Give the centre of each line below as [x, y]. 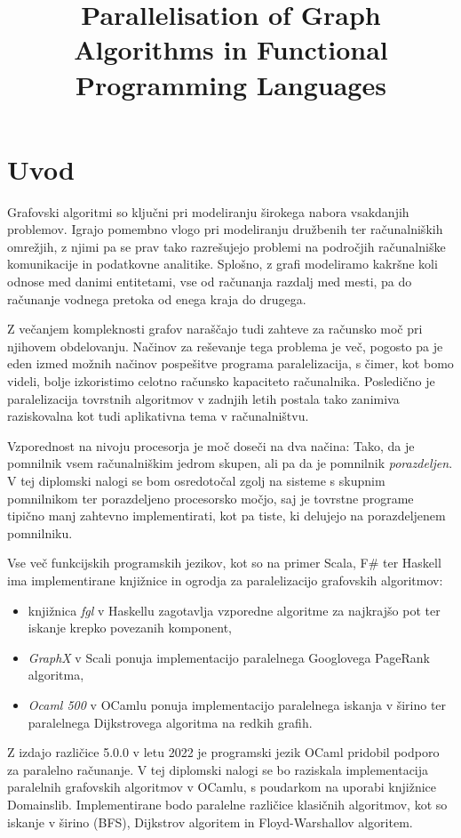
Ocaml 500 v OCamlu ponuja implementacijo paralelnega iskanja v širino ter [237, 704]
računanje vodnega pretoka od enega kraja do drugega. [157, 298]
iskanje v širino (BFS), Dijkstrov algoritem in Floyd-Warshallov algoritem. [210, 822]
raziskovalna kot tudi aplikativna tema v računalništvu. [158, 416]
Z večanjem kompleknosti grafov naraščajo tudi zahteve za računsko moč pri [215, 329]
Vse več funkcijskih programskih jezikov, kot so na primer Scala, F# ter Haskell [224, 563]
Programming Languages [231, 84]
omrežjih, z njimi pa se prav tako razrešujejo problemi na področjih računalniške [227, 246]
